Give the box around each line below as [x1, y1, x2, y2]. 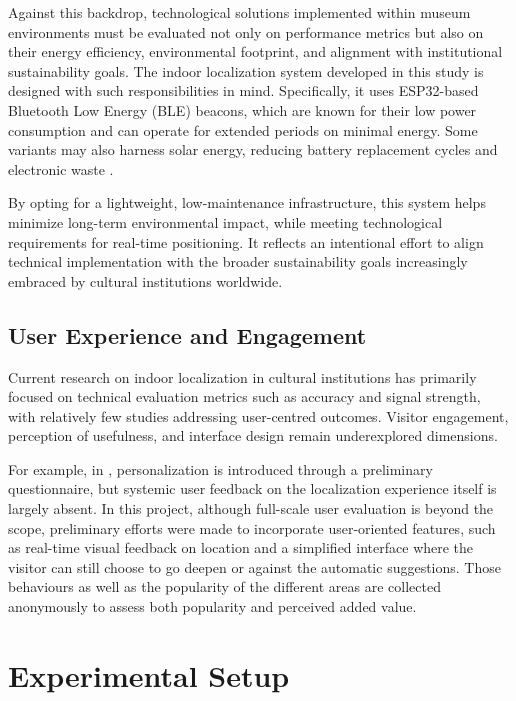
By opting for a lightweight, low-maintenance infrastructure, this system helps [8, 192, 486, 213]
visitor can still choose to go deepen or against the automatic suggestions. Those [8, 556, 501, 577]
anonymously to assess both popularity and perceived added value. [8, 596, 417, 617]
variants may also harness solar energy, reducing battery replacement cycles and [8, 139, 498, 160]
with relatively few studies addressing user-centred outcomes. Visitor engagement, [8, 405, 509, 426]
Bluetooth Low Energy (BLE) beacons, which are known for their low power [8, 99, 477, 120]
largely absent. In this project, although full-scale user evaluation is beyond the [8, 498, 494, 519]
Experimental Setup [8, 654, 290, 695]
